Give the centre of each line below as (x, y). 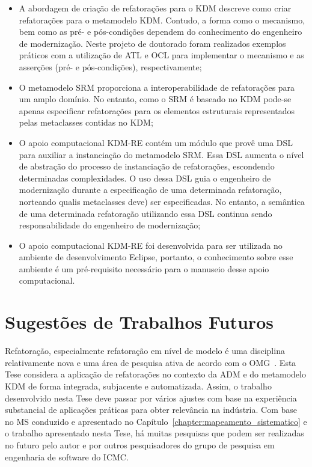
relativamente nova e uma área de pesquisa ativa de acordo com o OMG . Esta (151, 362)
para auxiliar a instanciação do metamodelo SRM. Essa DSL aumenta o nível (161, 154)
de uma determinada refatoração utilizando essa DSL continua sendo (145, 213)
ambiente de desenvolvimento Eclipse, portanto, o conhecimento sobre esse (156, 257)
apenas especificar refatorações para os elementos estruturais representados (157, 110)
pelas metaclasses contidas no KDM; (86, 122)
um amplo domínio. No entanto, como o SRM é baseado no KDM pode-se (155, 99)
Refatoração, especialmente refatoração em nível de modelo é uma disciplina (145, 351)
